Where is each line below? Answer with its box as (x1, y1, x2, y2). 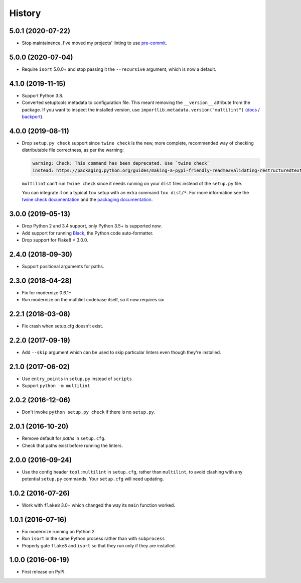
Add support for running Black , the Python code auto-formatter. (22, 230, 154, 236)
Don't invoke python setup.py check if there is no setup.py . (22, 409, 156, 415)
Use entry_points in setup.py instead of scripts (22, 376, 132, 382)
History (9, 8, 41, 19)
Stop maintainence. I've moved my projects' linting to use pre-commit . (22, 40, 168, 46)
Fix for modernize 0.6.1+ (22, 289, 72, 296)
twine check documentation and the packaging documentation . (22, 196, 153, 203)
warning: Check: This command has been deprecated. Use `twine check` (32, 161, 210, 166)
